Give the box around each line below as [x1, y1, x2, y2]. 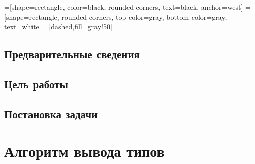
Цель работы [4, 76, 68, 91]
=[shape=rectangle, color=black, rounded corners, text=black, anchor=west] [4, 2, 243, 12]
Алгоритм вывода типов [4, 141, 165, 161]
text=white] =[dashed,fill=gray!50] [4, 21, 112, 32]
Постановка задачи [4, 106, 98, 121]
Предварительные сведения [4, 46, 140, 62]
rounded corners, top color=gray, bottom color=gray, [61, 11, 227, 22]
